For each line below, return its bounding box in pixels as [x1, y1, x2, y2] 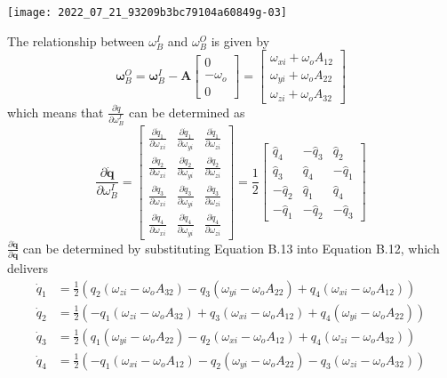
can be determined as [129, 102, 245, 121]
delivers [7, 258, 49, 277]
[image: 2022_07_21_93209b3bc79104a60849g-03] [7, 6, 287, 19]
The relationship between [7, 31, 145, 50]
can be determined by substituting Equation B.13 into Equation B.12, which [22, 238, 440, 257]
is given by [211, 31, 270, 50]
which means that [7, 102, 104, 121]
